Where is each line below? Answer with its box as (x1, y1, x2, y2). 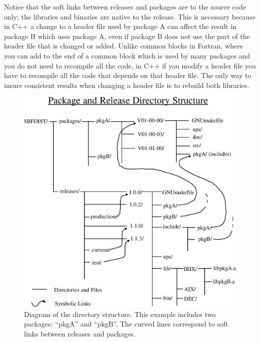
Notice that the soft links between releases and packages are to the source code (4, 1, 246, 11)
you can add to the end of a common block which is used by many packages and (4, 50, 250, 60)
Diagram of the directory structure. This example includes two (24, 308, 216, 319)
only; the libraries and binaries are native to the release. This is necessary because (4, 11, 255, 21)
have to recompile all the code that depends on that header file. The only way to (4, 70, 251, 80)
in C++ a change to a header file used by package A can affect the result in (4, 21, 236, 31)
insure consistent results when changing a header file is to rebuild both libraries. (4, 79, 249, 90)
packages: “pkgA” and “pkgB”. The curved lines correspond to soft (24, 318, 228, 329)
